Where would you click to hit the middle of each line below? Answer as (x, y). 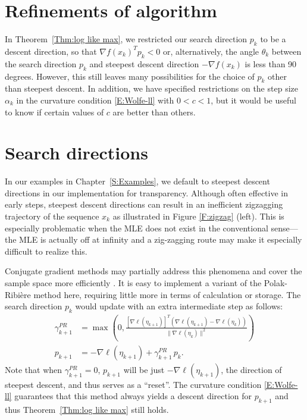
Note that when (34, 369)
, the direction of (251, 369)
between (286, 51)
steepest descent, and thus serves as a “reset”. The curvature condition (133, 384)
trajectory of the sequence (52, 216)
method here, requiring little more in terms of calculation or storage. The (167, 294)
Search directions (76, 153)
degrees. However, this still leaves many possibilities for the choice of (130, 76)
